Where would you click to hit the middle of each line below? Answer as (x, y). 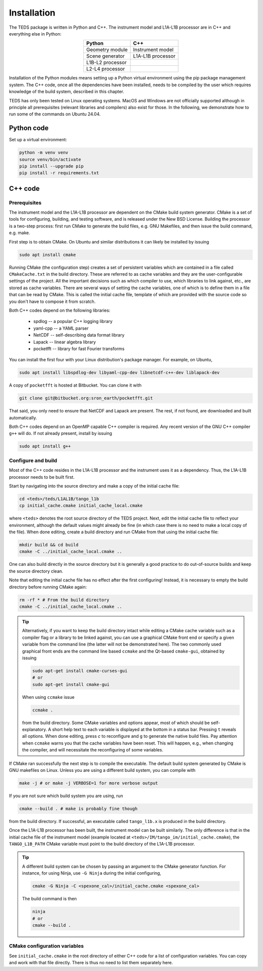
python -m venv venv (44, 153)
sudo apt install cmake (48, 255)
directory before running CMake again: (48, 587)
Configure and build (33, 460)
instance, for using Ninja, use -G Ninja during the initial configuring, (92, 873)
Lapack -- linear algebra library (65, 342)
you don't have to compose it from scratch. (52, 301)
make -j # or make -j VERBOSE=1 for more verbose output (89, 783)
